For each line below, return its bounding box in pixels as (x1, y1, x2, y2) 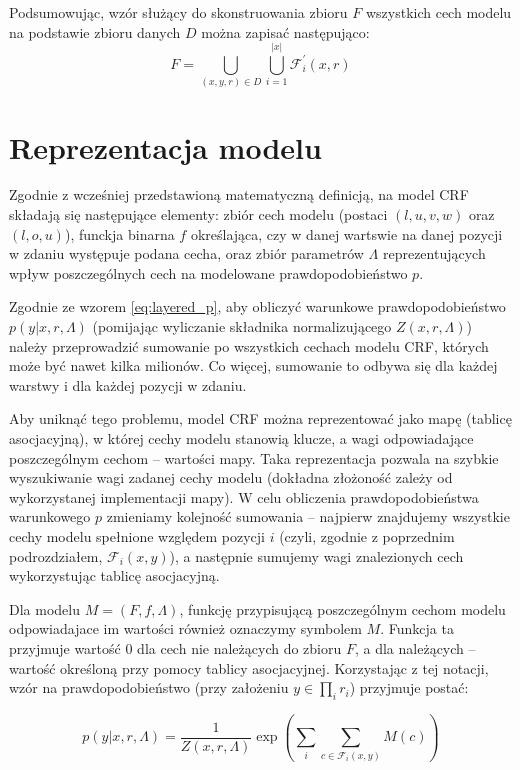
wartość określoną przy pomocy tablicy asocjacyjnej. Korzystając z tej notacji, (9, 657, 489, 678)
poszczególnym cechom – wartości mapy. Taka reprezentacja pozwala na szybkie (9, 447, 499, 468)
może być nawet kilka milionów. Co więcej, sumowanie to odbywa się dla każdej (9, 355, 498, 376)
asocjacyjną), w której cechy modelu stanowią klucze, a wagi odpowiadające (9, 427, 474, 448)
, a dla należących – (354, 637, 476, 658)
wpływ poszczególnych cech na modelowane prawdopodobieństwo (9, 262, 408, 283)
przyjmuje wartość (9, 637, 121, 658)
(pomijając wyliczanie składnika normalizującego (92, 316, 392, 336)
